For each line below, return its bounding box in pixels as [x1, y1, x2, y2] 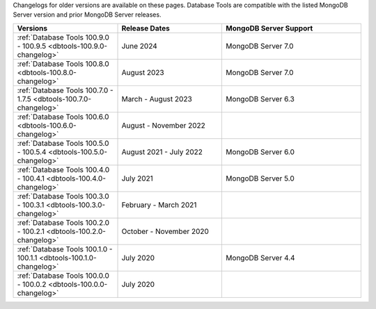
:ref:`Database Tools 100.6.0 [17, 112, 109, 122]
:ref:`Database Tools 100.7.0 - [17, 85, 114, 95]
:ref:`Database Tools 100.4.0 [17, 165, 110, 174]
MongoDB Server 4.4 [226, 253, 295, 262]
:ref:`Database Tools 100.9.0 [17, 32, 109, 42]
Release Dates [121, 23, 170, 33]
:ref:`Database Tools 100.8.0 [17, 59, 109, 69]
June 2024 [121, 41, 157, 51]
